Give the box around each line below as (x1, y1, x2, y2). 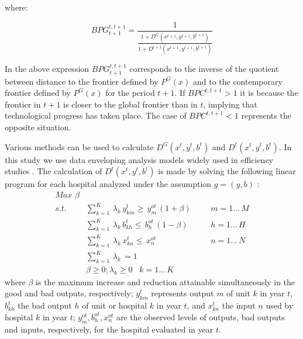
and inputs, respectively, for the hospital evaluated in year (5, 323, 214, 335)
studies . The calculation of (5, 165, 102, 177)
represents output (151, 287, 214, 299)
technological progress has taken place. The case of (5, 109, 187, 122)
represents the (241, 109, 291, 122)
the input (222, 299, 256, 312)
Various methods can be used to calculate (5, 140, 154, 153)
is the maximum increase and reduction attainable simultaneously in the (36, 275, 295, 288)
